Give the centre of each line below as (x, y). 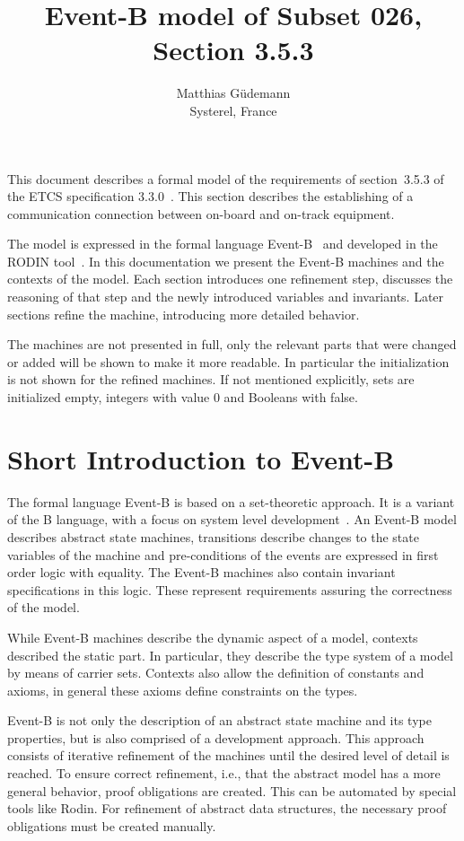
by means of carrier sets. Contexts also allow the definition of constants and (216, 673)
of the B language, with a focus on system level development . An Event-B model (232, 519)
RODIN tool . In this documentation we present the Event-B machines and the (226, 261)
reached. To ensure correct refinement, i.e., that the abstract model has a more (224, 773)
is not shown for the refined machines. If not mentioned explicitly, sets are (211, 379)
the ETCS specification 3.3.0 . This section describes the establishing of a (210, 196)
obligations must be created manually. (112, 825)
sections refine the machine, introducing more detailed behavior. (184, 314)
